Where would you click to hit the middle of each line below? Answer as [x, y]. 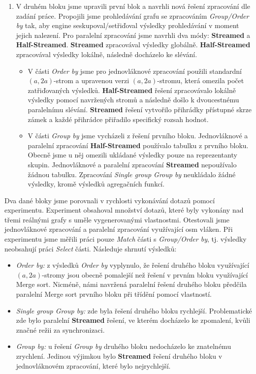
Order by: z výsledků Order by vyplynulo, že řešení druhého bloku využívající [133, 265]
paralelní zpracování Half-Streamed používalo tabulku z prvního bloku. [138, 145]
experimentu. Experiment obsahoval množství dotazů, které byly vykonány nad [124, 210]
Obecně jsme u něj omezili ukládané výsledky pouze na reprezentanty [132, 155]
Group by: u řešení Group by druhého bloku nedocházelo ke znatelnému [124, 346]
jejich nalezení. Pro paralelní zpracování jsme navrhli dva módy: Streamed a [133, 35]
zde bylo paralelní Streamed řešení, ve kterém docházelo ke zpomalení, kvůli [133, 320]
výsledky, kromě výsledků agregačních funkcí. [96, 184]
